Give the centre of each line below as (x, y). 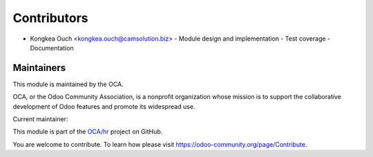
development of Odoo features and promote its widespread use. (104, 106)
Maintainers (39, 68)
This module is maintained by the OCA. (68, 84)
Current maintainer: (40, 119)
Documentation (52, 48)
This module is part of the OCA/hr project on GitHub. (88, 132)
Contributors (51, 18)
